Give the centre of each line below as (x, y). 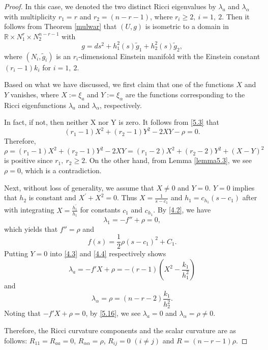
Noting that (22, 313)
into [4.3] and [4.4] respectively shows (108, 253)
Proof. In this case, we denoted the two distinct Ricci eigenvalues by (110, 6)
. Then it (236, 16)
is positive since (28, 160)
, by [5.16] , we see (113, 313)
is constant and (52, 197)
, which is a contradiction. (61, 170)
